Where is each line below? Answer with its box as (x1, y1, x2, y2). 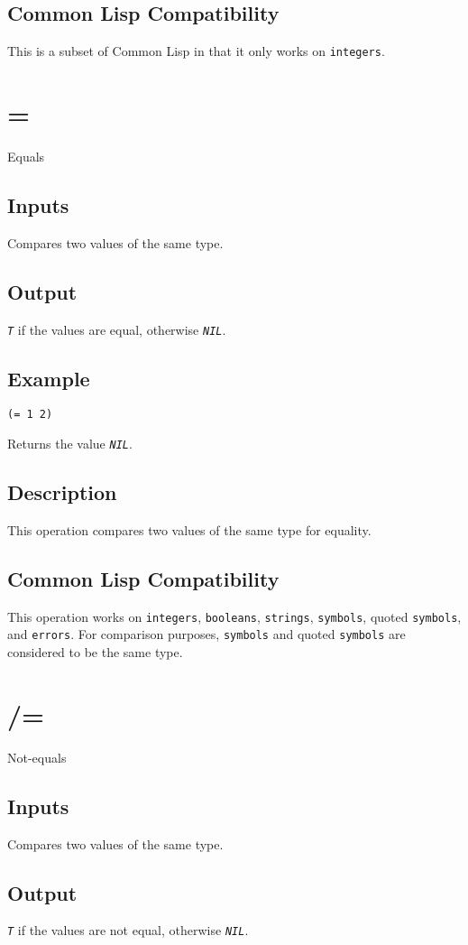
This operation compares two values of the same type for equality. (7, 520, 372, 539)
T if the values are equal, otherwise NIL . (7, 320, 226, 338)
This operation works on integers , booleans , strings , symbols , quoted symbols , (7, 607, 462, 625)
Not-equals (7, 747, 67, 766)
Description (7, 478, 117, 506)
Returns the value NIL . (7, 434, 133, 453)
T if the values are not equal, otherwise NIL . (7, 921, 249, 940)
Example (7, 364, 90, 392)
